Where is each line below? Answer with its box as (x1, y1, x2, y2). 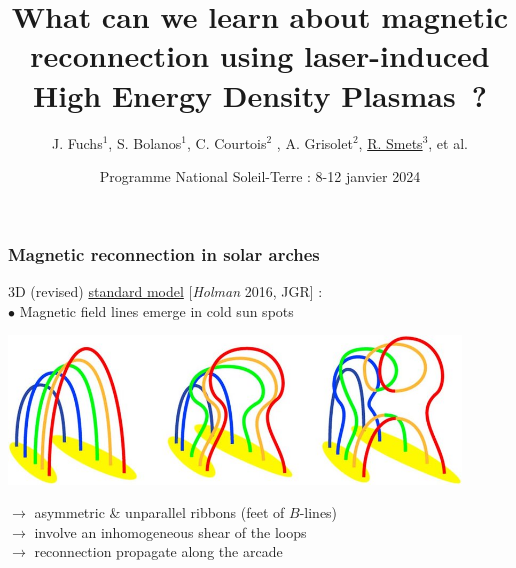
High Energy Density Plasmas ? (33, 74, 487, 115)
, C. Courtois (187, 132, 267, 153)
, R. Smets (358, 132, 423, 153)
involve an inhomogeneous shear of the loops (34, 521, 307, 542)
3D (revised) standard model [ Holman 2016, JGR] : (8, 280, 323, 301)
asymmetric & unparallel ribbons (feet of (34, 502, 285, 523)
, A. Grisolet (276, 132, 353, 153)
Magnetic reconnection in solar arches (8, 241, 320, 266)
